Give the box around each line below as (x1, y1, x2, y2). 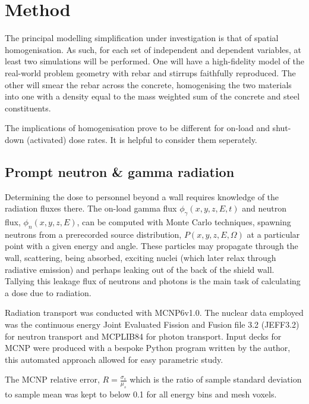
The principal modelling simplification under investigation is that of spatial (5, 32, 279, 44)
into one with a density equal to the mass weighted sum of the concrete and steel (5, 90, 300, 102)
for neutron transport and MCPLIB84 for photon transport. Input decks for (5, 330, 282, 342)
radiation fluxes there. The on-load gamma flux (5, 202, 177, 215)
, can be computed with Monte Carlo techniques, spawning (77, 216, 291, 228)
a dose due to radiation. (5, 286, 92, 299)
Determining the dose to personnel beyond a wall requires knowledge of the (5, 190, 279, 203)
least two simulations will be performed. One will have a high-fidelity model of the (5, 55, 304, 67)
